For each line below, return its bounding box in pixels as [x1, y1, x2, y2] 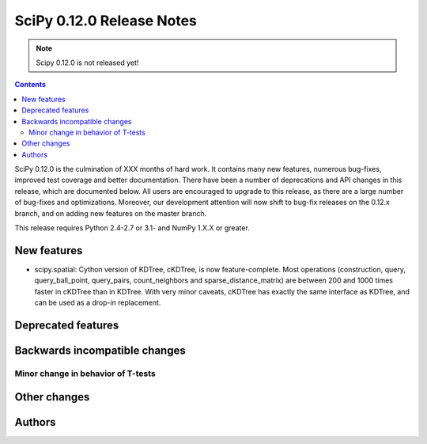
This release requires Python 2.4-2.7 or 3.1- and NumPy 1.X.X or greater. [14, 223, 251, 233]
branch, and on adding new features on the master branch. [14, 208, 207, 218]
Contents [14, 80, 47, 89]
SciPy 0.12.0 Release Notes [14, 12, 198, 29]
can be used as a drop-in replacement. [34, 298, 161, 308]
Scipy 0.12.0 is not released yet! [36, 58, 139, 67]
